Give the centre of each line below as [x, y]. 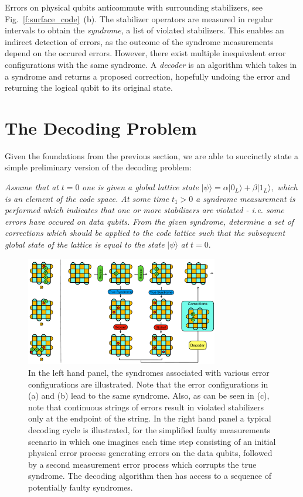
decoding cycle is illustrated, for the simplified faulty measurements [149, 429]
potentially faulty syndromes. [81, 487]
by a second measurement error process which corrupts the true [142, 464]
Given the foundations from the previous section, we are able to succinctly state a [152, 155]
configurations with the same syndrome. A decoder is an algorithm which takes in [151, 64]
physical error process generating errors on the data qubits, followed [150, 453]
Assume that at [32, 187]
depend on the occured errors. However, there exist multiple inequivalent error [145, 53]
